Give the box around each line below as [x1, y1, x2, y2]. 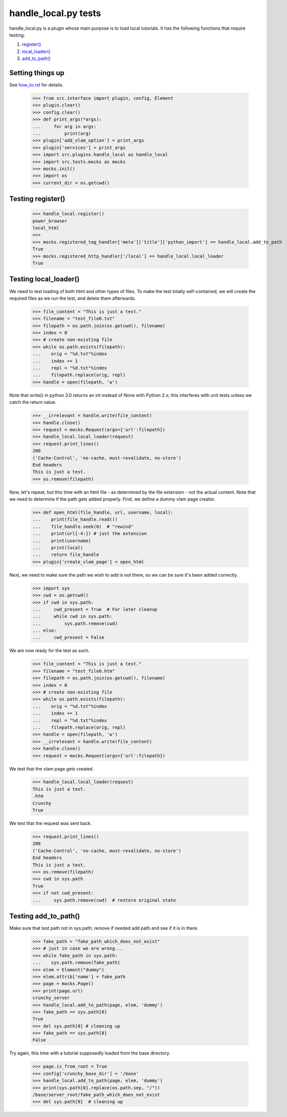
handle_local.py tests [9, 8, 101, 19]
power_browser [32, 218, 67, 224]
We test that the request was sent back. [9, 820, 92, 826]
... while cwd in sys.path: [32, 613, 113, 619]
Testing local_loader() [9, 275, 80, 284]
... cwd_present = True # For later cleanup [32, 606, 158, 612]
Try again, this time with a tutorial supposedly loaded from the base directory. [9, 1050, 171, 1056]
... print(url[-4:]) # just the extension [32, 531, 147, 536]
